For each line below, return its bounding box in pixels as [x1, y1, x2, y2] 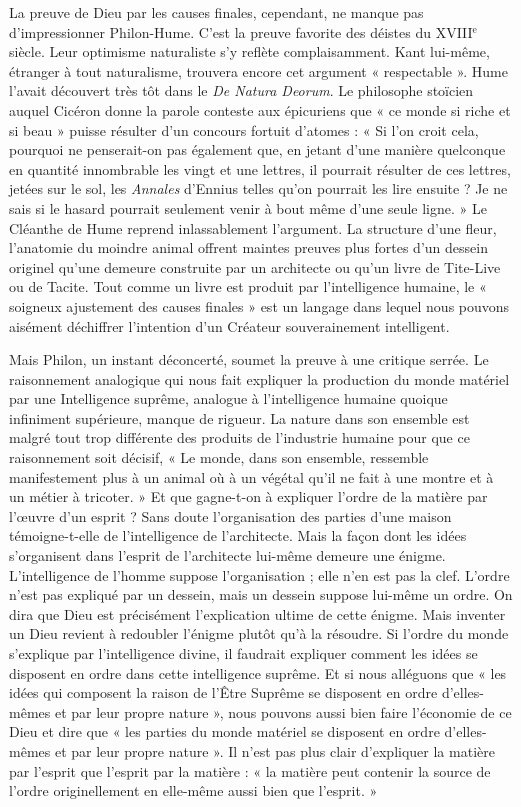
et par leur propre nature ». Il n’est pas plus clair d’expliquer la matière [54, 740, 495, 761]
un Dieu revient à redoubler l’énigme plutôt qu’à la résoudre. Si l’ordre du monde [9, 623, 509, 644]
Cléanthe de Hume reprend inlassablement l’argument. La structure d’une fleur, [9, 217, 497, 238]
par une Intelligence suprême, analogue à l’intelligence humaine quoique [9, 388, 448, 409]
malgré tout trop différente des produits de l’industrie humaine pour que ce [9, 427, 470, 448]
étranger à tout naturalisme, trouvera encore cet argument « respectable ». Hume [9, 60, 508, 81]
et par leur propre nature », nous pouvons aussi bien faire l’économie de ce [54, 701, 512, 722]
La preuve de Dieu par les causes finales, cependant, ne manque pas [9, 2, 424, 22]
